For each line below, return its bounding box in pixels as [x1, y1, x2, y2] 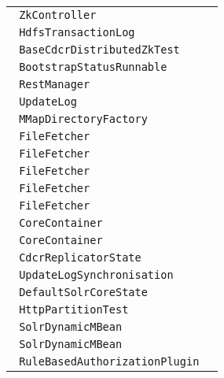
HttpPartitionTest [19, 303, 129, 316]
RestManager [19, 78, 90, 91]
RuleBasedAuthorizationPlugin [19, 355, 200, 368]
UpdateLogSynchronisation [19, 269, 174, 281]
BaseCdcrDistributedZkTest [19, 43, 180, 56]
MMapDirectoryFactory [19, 113, 148, 125]
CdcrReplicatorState [19, 251, 141, 264]
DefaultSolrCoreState [19, 286, 148, 298]
